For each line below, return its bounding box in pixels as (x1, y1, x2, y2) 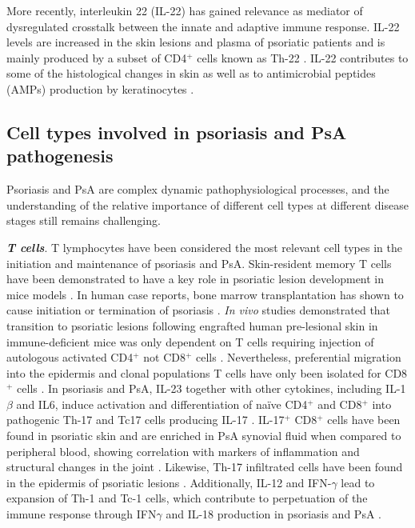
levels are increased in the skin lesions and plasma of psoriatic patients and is (6, 34, 385, 50)
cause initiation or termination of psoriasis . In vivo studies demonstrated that (6, 302, 391, 318)
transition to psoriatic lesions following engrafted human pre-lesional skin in (6, 317, 378, 334)
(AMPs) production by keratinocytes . (6, 80, 194, 97)
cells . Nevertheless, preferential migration (196, 349, 401, 366)
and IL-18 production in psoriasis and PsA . (166, 506, 381, 522)
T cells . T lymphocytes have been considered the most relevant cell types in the (6, 238, 402, 255)
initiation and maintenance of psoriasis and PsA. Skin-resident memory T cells (6, 254, 392, 271)
